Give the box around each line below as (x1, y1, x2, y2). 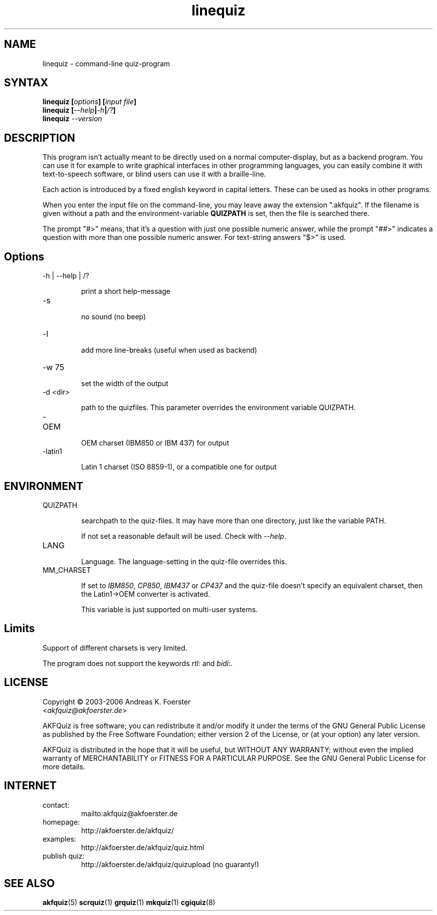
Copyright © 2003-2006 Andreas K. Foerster (42, 697, 191, 706)
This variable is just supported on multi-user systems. (81, 605, 258, 614)
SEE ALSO (4, 877, 55, 890)
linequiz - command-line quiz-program (42, 59, 170, 68)
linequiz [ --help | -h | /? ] (42, 106, 116, 115)
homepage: (42, 817, 80, 826)
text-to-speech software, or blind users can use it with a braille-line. (42, 170, 266, 179)
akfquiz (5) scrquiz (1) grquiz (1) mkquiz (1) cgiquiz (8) (42, 898, 216, 907)
